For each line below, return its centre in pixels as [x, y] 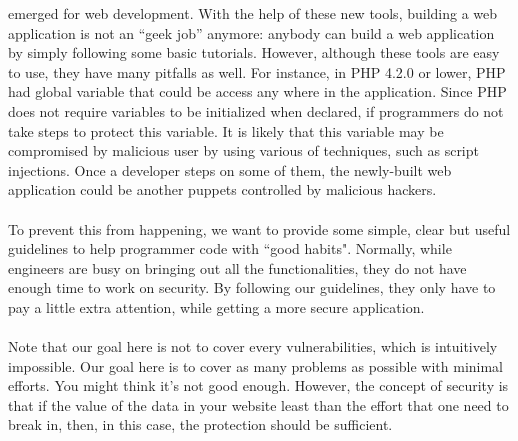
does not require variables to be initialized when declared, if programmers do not [256, 110]
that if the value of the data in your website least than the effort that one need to [258, 404]
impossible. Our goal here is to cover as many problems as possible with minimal [256, 365]
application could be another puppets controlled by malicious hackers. [222, 189]
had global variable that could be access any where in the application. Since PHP [257, 91]
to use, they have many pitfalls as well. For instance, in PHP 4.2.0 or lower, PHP [257, 71]
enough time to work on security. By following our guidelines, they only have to [252, 287]
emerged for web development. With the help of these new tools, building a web [253, 13]
